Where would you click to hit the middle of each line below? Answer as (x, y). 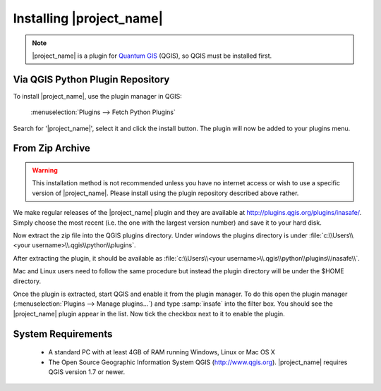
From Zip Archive (52, 148)
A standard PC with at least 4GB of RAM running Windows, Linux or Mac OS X (162, 352)
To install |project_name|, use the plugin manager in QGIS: (98, 96)
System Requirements (63, 334)
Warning (45, 170)
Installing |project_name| (88, 18)
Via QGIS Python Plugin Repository (91, 79)
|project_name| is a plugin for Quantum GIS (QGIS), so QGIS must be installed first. (152, 56)
